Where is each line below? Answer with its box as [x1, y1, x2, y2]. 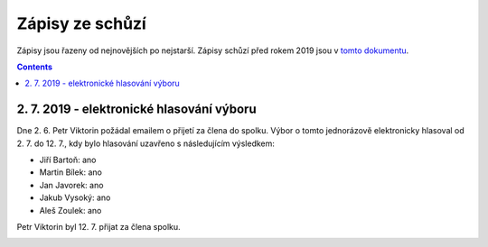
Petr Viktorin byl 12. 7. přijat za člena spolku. [16, 221, 181, 232]
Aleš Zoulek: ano [39, 205, 102, 215]
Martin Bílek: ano [39, 167, 103, 178]
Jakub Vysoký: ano [39, 192, 111, 203]
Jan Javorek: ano [39, 179, 104, 190]
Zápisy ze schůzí [16, 14, 146, 33]
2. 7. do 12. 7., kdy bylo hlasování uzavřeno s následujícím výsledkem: [16, 138, 276, 149]
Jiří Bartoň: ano [39, 154, 97, 166]
